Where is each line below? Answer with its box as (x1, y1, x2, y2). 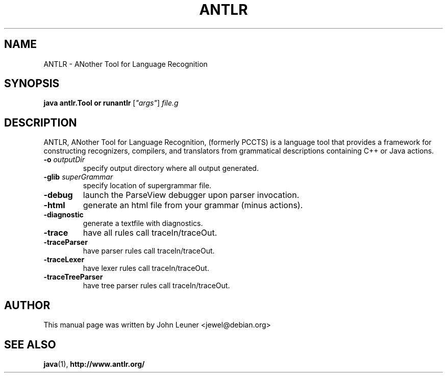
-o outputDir (43, 155, 85, 164)
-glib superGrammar (43, 172, 113, 182)
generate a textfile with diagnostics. (83, 219, 203, 228)
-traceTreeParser (43, 272, 103, 282)
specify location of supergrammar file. (83, 181, 212, 190)
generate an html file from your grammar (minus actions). (83, 200, 303, 211)
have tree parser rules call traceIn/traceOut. (83, 281, 230, 290)
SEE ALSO (4, 338, 56, 351)
